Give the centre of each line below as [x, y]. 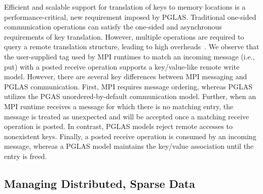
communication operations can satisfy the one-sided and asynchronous [113, 27]
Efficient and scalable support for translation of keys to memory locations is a [125, 7]
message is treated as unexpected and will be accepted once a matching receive [127, 116]
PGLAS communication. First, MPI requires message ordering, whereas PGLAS [128, 86]
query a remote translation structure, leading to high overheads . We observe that [132, 46]
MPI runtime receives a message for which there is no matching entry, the [119, 106]
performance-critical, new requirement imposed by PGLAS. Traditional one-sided [130, 17]
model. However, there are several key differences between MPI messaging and [126, 76]
